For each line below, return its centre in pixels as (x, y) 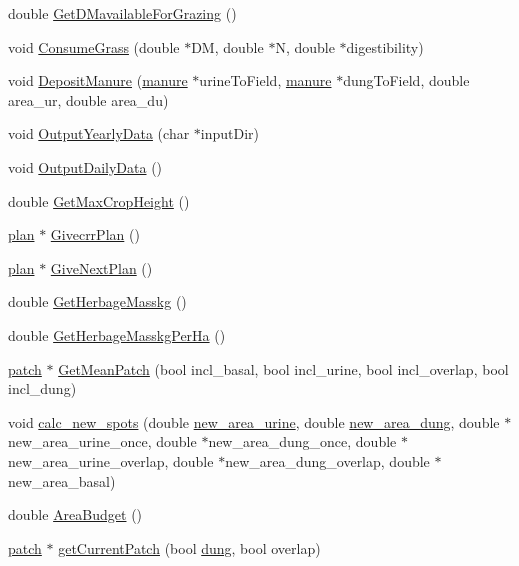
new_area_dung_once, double (302, 441)
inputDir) (230, 133)
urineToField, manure (265, 80)
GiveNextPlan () (101, 267)
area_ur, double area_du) (88, 99)
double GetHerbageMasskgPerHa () (117, 334)
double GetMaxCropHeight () (99, 200)
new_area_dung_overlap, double (327, 460)
